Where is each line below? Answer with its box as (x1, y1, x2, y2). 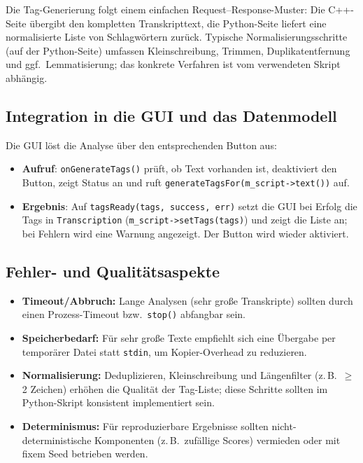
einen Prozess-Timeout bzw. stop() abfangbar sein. (22, 307, 245, 322)
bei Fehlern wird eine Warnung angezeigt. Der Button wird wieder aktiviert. (22, 226, 349, 240)
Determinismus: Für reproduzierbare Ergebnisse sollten (22, 419, 269, 434)
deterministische (22, 432, 92, 447)
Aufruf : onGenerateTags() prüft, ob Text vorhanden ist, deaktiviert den (22, 161, 337, 176)
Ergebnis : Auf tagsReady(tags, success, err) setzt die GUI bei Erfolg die (22, 198, 357, 213)
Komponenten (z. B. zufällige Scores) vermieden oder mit (94, 432, 341, 447)
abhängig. (6, 70, 48, 85)
